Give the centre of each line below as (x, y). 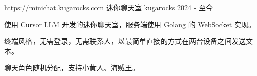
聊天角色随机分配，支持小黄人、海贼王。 (72, 68)
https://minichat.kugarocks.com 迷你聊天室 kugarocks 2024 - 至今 (109, 7)
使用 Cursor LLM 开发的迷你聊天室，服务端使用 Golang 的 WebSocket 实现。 (130, 24)
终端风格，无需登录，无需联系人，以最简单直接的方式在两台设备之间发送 (125, 41)
